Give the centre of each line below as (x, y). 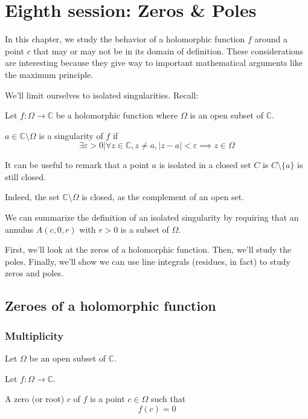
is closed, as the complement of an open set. (163, 197)
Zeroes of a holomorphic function (111, 306)
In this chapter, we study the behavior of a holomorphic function (125, 39)
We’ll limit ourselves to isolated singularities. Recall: (102, 95)
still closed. (25, 176)
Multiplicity (34, 335)
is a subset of (145, 229)
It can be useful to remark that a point (77, 165)
